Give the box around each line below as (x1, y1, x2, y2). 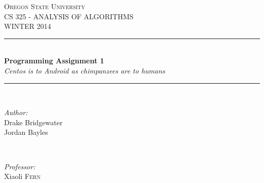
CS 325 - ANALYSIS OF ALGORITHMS (4, 11, 134, 21)
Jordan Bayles (4, 127, 48, 137)
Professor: (4, 161, 36, 171)
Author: (4, 107, 28, 118)
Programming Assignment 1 (4, 55, 105, 66)
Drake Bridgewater (4, 117, 63, 127)
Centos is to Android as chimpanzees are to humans (4, 65, 166, 76)
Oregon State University (4, 1, 85, 11)
